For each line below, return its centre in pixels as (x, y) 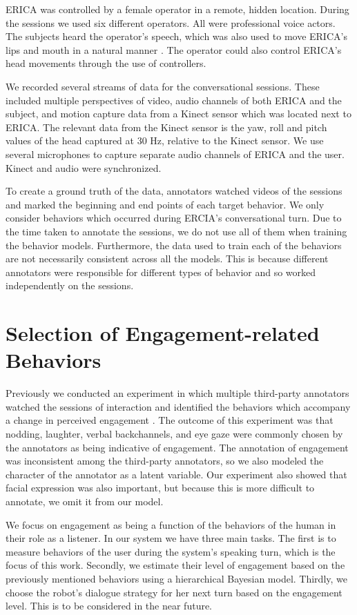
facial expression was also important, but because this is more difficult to (160, 488)
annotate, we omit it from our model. (85, 501)
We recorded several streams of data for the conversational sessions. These (163, 86)
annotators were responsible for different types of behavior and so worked (161, 272)
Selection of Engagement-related (163, 333)
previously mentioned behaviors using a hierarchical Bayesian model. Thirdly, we (176, 578)
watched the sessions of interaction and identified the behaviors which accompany (178, 406)
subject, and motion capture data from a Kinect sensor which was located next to (178, 114)
